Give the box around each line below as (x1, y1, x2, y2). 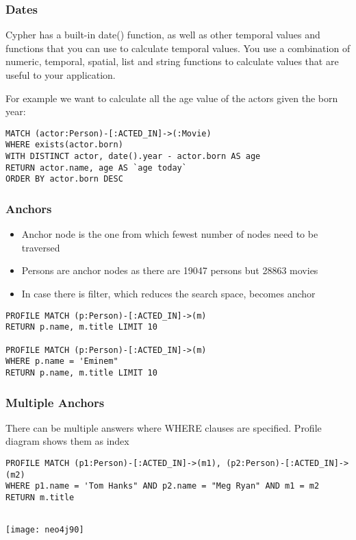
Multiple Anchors (5, 393, 105, 410)
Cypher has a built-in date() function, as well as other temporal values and (5, 27, 320, 42)
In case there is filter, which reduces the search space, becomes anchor (21, 286, 316, 301)
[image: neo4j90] (5, 525, 84, 535)
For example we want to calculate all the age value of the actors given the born (5, 90, 338, 105)
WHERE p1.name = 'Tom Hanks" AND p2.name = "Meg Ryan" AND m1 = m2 (5, 481, 320, 491)
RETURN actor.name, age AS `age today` (5, 162, 187, 173)
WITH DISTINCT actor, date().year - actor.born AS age (5, 151, 261, 162)
